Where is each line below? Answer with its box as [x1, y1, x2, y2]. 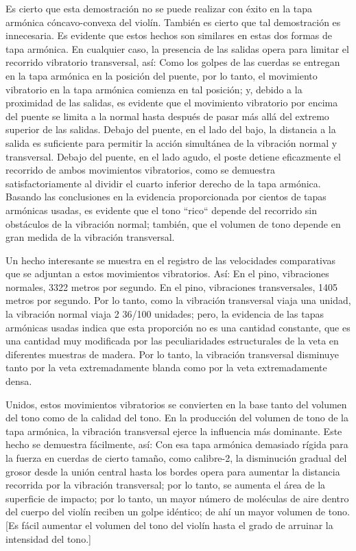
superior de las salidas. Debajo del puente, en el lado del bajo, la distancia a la [5, 122, 336, 137]
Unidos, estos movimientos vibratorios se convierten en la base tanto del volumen [5, 397, 347, 411]
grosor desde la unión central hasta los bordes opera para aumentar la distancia [5, 464, 340, 478]
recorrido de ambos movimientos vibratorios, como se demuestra [5, 163, 275, 177]
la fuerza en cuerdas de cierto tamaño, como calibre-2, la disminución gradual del [5, 451, 347, 465]
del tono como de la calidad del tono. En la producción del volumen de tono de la [5, 410, 348, 425]
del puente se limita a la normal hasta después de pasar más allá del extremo [5, 108, 329, 123]
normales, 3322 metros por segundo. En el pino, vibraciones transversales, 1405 [5, 279, 337, 294]
